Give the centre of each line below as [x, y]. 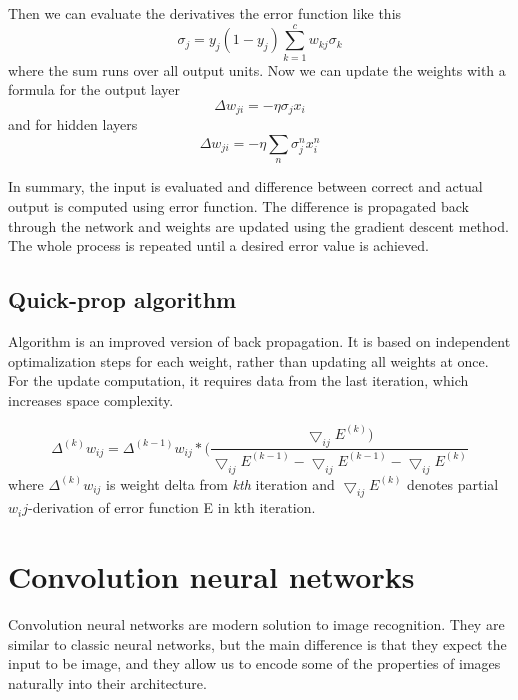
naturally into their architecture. [107, 682]
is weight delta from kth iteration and [220, 483]
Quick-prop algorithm [122, 299]
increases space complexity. [91, 399]
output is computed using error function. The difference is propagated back [238, 205]
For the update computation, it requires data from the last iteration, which [238, 380]
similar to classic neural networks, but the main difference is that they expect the [257, 643]
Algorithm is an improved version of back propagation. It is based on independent [259, 340]
